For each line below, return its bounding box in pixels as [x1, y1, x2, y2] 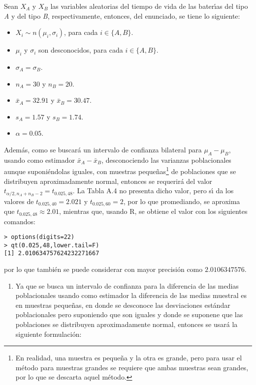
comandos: [4, 216, 35, 226]
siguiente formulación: [15, 328, 82, 339]
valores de [4, 196, 34, 206]
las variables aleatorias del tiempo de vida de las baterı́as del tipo [50, 1, 248, 11]
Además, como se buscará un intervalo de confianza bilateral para [4, 144, 202, 154]
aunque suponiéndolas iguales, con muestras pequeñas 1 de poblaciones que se [4, 165, 236, 176]
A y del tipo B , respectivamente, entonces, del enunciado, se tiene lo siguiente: [4, 10, 240, 21]
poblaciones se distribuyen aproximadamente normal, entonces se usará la [15, 319, 238, 329]
